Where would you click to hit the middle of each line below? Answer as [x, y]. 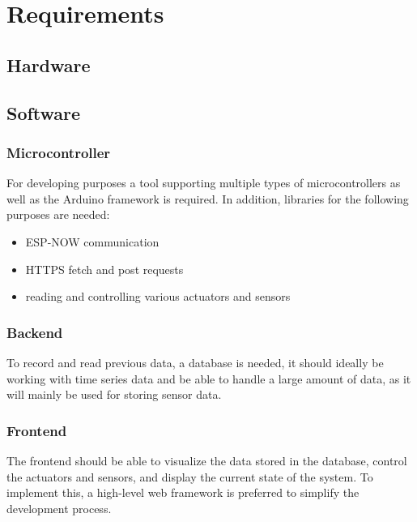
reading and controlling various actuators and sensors [158, 296]
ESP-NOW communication [92, 241]
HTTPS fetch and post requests [104, 269]
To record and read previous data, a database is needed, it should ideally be [195, 362]
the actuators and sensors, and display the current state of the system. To [190, 476]
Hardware [49, 64]
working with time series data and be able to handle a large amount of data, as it [209, 378]
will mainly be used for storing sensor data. [114, 394]
